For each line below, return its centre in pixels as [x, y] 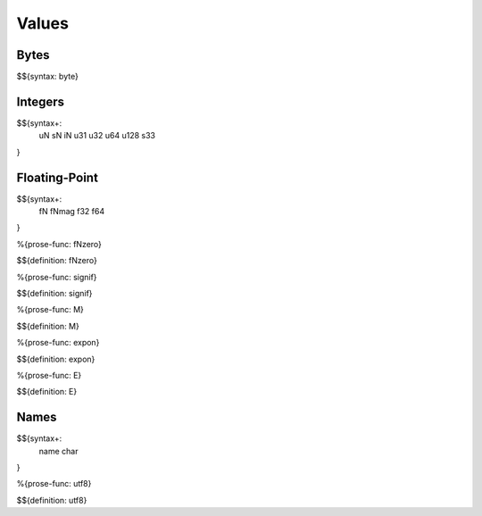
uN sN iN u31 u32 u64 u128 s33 [97, 136]
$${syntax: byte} [48, 77]
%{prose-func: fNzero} [59, 244]
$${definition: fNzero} [57, 261]
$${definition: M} [48, 326]
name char [58, 451]
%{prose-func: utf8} [54, 484]
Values [42, 23]
